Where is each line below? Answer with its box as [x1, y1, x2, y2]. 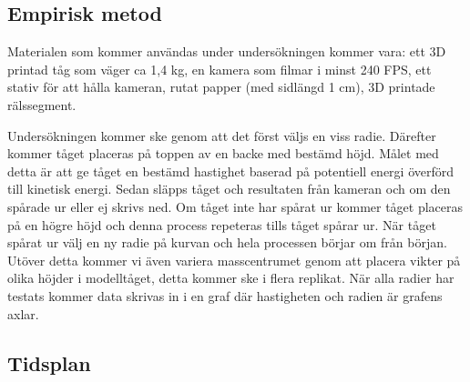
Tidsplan [7, 348, 91, 377]
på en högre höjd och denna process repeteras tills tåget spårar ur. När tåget [7, 215, 436, 234]
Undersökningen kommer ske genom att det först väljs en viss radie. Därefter [7, 126, 436, 145]
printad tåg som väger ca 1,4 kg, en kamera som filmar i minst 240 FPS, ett [7, 59, 432, 78]
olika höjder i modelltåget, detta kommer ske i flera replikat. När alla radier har [7, 268, 455, 287]
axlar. [7, 304, 39, 323]
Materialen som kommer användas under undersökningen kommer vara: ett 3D [7, 42, 446, 61]
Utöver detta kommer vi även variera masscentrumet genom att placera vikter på [7, 250, 461, 269]
